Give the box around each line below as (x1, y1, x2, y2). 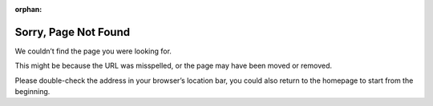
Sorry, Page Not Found (14, 25, 131, 39)
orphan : (14, 5, 42, 14)
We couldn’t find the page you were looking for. (14, 46, 172, 56)
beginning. (14, 87, 51, 96)
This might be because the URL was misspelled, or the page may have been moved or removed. (14, 61, 333, 71)
